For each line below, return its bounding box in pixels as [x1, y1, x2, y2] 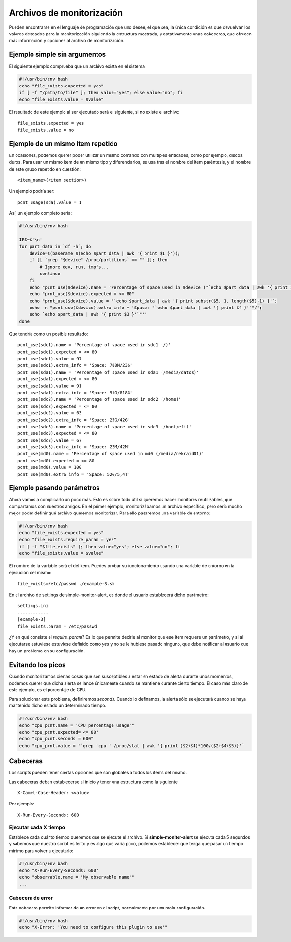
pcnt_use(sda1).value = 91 [17, 383, 82, 389]
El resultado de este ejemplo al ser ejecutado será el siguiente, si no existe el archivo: [9, 109, 180, 115]
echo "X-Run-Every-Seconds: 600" [19, 868, 99, 873]
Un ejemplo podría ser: [9, 188, 55, 194]
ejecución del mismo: [9, 570, 52, 576]
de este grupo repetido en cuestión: [9, 166, 81, 172]
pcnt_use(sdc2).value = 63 [17, 411, 82, 416]
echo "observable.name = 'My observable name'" [19, 874, 134, 880]
